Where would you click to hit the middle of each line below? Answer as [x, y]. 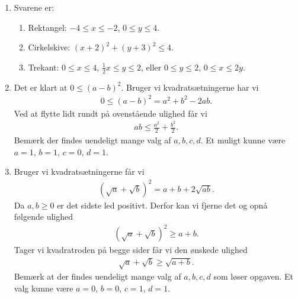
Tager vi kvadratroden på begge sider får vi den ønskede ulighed [131, 250]
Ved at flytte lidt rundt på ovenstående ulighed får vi [110, 113]
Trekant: [44, 67]
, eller [151, 67]
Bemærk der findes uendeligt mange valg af [92, 140]
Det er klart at [41, 87]
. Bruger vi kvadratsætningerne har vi [190, 87]
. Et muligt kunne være [243, 140]
